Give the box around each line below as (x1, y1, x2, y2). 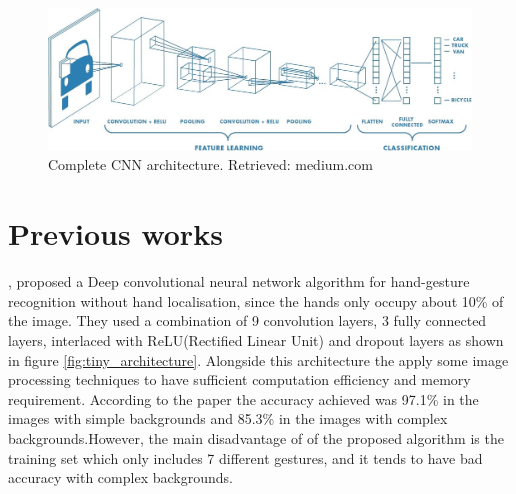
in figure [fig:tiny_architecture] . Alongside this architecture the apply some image (8, 349, 509, 370)
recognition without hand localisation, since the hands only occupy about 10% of (8, 290, 504, 311)
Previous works (8, 213, 223, 254)
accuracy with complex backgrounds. (8, 467, 233, 488)
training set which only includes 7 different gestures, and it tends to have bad (8, 447, 483, 468)
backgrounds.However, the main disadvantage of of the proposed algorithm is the (8, 427, 504, 448)
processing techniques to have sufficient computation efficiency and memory (8, 369, 471, 390)
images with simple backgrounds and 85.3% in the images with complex (8, 408, 448, 429)
